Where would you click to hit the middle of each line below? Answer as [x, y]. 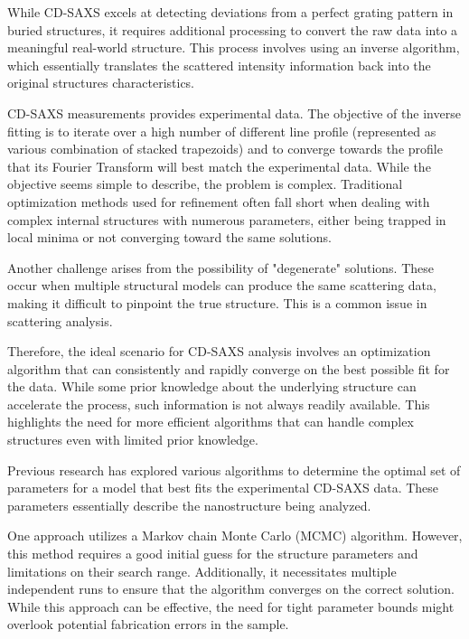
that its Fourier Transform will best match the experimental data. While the [219, 166]
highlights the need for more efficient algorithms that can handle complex [211, 422]
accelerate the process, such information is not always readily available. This [219, 404]
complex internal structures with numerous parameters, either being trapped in [227, 219]
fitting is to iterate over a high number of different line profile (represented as [222, 131]
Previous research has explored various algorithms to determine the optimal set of [234, 470]
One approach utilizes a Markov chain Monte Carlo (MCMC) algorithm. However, [235, 536]
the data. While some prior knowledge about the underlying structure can [212, 386]
